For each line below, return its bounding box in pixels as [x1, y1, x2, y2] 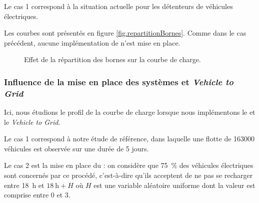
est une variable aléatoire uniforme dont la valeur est [93, 179, 255, 190]
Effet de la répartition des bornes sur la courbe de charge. [24, 54, 201, 65]
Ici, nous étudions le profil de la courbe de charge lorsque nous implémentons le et [4, 107, 255, 117]
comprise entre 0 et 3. [4, 189, 70, 200]
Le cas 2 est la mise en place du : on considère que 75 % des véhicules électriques [4, 160, 253, 170]
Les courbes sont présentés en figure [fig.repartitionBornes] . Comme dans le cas [4, 28, 246, 38]
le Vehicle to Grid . [4, 116, 60, 127]
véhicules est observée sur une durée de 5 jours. [4, 143, 149, 153]
